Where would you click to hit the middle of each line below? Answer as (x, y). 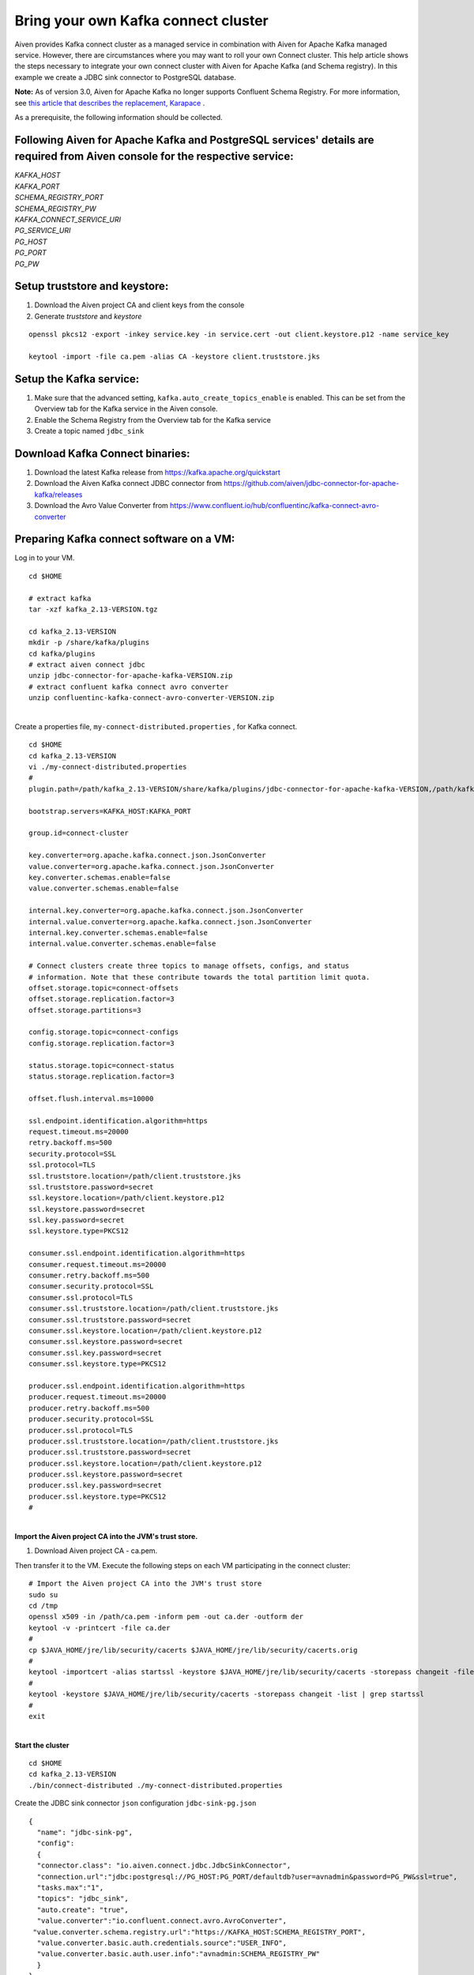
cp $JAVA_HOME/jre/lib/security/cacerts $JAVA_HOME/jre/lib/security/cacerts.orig (193, 1650)
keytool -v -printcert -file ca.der (100, 1628)
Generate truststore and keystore (88, 316)
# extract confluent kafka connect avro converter (129, 687)
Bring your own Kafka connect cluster (141, 21)
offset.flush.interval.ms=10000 (91, 1098)
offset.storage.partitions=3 (85, 1010)
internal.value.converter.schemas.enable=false (122, 944)
